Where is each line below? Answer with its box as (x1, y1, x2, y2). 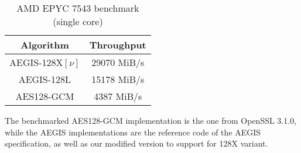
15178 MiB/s (91, 72, 145, 86)
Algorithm (20, 38, 69, 51)
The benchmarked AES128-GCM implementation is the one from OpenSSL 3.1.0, (5, 114, 297, 126)
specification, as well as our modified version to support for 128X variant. (5, 137, 268, 149)
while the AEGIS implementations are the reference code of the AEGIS (5, 126, 261, 138)
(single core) (53, 15, 103, 28)
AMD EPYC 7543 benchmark (16, 1, 139, 15)
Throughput (89, 38, 146, 51)
